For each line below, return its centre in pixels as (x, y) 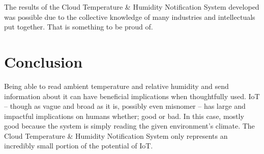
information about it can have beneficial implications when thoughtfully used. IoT (132, 96)
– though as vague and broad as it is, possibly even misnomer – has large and (125, 106)
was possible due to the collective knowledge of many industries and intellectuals (130, 17)
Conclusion (43, 61)
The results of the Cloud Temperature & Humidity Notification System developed (132, 7)
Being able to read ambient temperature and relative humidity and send (116, 86)
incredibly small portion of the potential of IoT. (79, 146)
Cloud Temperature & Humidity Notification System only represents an (116, 135)
